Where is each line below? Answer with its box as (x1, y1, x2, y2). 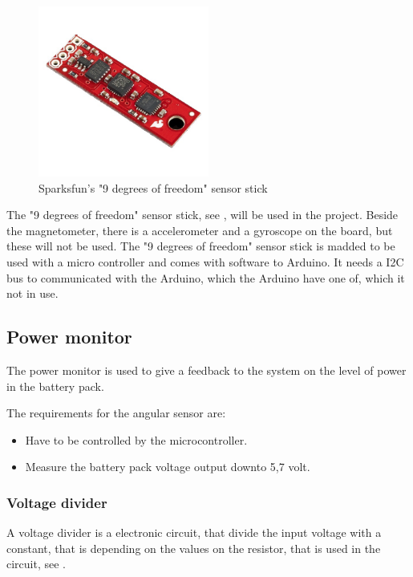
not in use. (6, 285, 59, 302)
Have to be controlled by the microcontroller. (25, 431, 248, 448)
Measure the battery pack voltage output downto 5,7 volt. (25, 458, 310, 475)
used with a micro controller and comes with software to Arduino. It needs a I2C (6, 253, 404, 270)
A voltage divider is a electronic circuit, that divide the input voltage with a (6, 524, 382, 541)
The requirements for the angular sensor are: (6, 404, 226, 421)
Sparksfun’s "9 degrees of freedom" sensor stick (38, 179, 268, 196)
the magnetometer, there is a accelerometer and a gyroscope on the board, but (6, 221, 393, 238)
